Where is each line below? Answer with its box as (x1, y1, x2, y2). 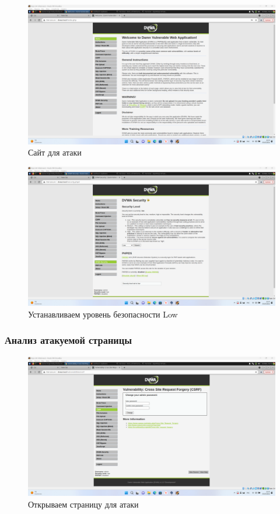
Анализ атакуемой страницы (5, 333, 132, 347)
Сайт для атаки (28, 146, 82, 158)
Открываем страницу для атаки (28, 498, 139, 510)
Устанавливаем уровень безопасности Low (28, 308, 178, 320)
